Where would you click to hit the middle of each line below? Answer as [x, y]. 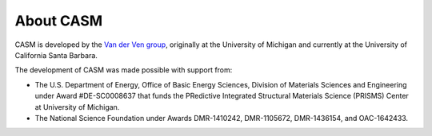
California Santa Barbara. [56, 55]
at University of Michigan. [77, 107]
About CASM [59, 21]
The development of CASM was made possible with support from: [124, 70]
